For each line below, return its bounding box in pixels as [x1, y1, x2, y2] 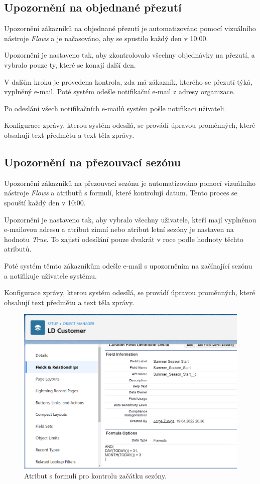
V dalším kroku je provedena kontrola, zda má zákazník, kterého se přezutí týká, [4, 76, 253, 87]
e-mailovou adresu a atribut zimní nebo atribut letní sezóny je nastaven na [4, 224, 234, 234]
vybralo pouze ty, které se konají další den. [4, 59, 136, 70]
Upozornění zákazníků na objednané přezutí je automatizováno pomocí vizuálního [4, 23, 256, 34]
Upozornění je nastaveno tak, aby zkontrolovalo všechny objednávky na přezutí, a [4, 50, 255, 60]
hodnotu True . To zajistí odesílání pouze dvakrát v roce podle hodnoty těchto [4, 233, 243, 244]
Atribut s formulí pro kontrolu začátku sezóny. [24, 470, 167, 481]
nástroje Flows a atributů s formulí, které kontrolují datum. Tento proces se [4, 187, 237, 198]
